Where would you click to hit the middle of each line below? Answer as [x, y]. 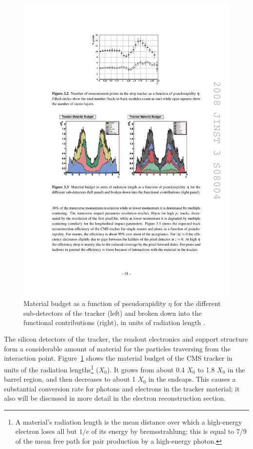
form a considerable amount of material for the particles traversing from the [117, 348]
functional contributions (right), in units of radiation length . [114, 322]
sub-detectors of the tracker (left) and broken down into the [113, 313]
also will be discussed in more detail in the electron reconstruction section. [115, 398]
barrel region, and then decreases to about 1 [70, 379]
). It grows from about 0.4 [146, 369]
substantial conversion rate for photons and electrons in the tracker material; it [122, 388]
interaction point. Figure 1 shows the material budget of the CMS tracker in [118, 358]
